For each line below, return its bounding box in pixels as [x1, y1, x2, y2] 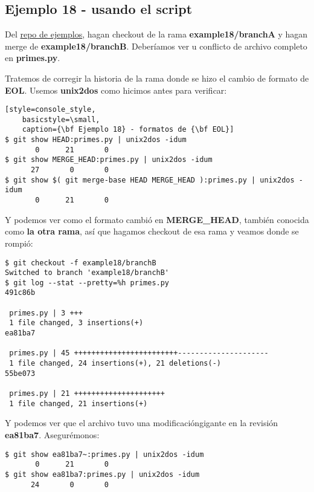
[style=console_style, [5, 105, 96, 114]
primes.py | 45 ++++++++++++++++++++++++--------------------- [9, 349, 269, 358]
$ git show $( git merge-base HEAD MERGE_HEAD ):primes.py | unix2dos [5, 175, 295, 184]
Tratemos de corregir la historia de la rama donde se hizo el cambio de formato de [5, 71, 309, 84]
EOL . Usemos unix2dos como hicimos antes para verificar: [5, 83, 227, 96]
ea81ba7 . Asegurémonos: [5, 428, 100, 441]
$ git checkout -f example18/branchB [5, 258, 156, 267]
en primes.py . [5, 51, 60, 64]
